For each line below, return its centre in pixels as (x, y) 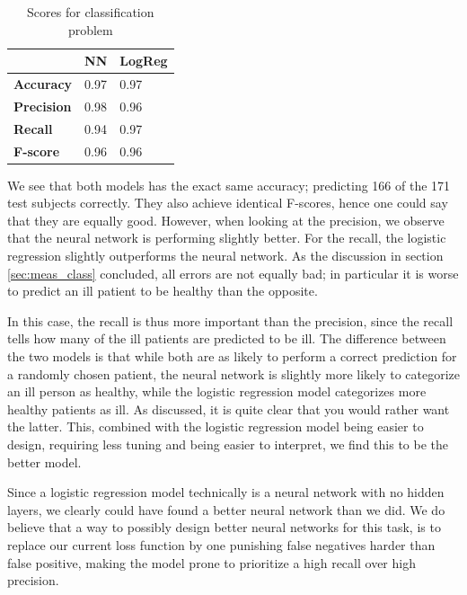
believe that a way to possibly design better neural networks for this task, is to (224, 527)
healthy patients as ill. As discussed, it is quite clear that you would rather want (229, 409)
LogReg (144, 61)
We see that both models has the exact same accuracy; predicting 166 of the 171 (229, 185)
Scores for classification (91, 12)
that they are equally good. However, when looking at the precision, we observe (226, 220)
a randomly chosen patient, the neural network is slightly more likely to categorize (234, 373)
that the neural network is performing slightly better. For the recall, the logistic (227, 238)
